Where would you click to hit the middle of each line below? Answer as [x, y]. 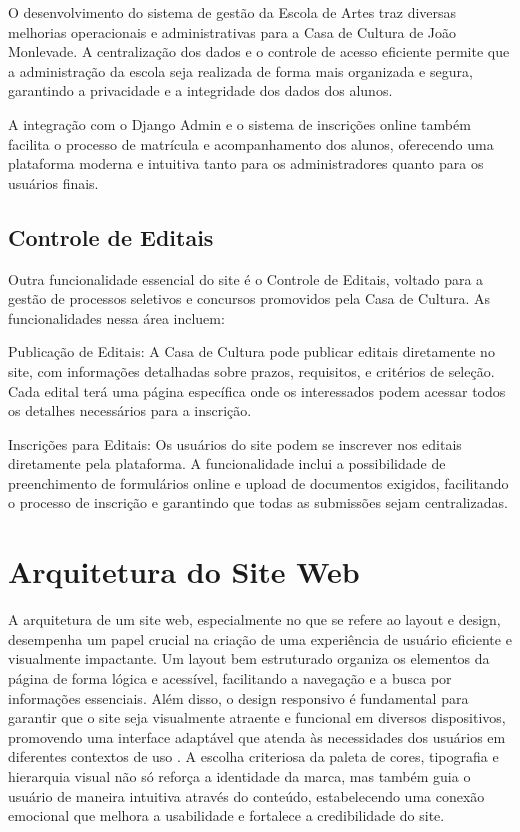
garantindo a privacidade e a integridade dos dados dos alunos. [200, 90]
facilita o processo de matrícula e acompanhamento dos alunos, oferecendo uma [251, 143]
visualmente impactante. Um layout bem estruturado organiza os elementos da [249, 658]
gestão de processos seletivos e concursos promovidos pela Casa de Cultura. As [249, 298]
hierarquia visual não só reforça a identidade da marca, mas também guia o [239, 775]
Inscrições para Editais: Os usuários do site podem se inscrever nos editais [235, 443]
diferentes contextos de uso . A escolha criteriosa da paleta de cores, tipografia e [253, 756]
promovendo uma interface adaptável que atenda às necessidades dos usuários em [257, 736]
